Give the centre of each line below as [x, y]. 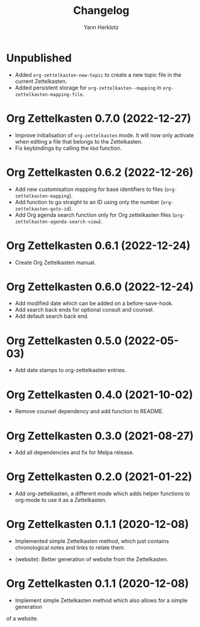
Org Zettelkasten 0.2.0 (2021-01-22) [99, 477]
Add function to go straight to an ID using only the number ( [89, 202]
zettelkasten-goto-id [42, 209]
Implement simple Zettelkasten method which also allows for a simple [101, 600]
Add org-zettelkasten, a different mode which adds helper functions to [102, 494]
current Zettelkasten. [41, 81]
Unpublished [39, 58]
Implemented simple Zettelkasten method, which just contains [92, 541]
